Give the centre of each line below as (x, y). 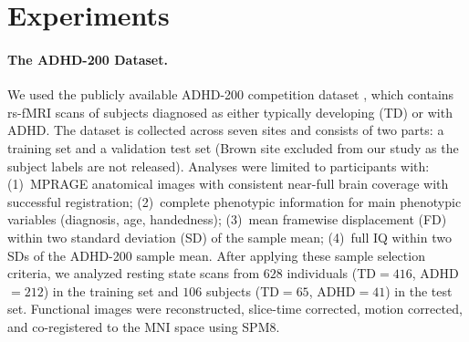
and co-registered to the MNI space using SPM (139, 326)
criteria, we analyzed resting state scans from (134, 273)
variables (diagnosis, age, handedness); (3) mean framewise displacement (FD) (227, 219)
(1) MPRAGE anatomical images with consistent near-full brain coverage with (228, 184)
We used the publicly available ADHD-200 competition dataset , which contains (231, 94)
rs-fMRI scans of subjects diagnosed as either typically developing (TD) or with (230, 112)
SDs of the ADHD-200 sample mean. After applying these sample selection (216, 255)
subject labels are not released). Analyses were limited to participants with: (219, 166)
